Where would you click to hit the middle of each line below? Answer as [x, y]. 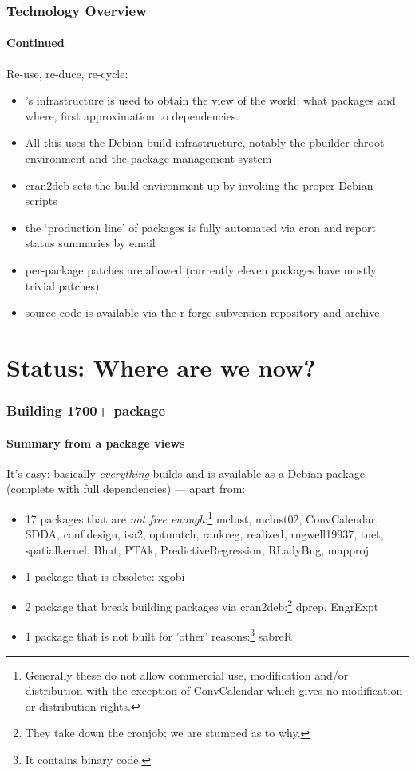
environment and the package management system [148, 158]
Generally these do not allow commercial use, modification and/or [187, 674]
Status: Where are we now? [161, 367]
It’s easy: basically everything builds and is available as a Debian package [186, 473]
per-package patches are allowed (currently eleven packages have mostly [201, 269]
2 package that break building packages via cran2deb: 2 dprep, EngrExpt [202, 605]
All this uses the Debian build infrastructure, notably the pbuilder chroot [205, 142]
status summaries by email [90, 243]
